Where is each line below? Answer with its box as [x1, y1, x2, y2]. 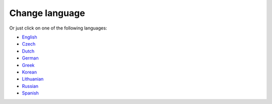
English [22, 34, 37, 40]
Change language [9, 7, 85, 18]
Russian [22, 83, 39, 89]
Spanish [22, 90, 39, 96]
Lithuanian [22, 76, 44, 82]
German [22, 55, 39, 61]
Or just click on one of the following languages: [9, 25, 107, 31]
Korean [22, 69, 37, 75]
